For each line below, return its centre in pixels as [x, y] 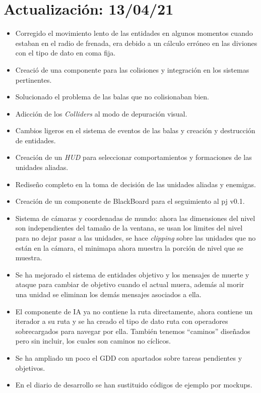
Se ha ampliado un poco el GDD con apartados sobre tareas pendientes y [129, 357]
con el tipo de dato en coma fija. [66, 53]
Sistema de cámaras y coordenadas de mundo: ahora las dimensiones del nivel [135, 218]
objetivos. [30, 368]
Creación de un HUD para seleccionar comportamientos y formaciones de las [134, 157]
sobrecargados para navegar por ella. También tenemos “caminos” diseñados [133, 331]
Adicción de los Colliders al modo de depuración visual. [101, 113]
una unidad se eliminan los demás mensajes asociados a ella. [108, 294]
